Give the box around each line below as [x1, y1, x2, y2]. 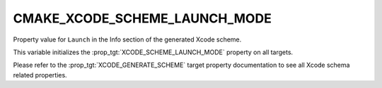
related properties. [13, 70, 67, 79]
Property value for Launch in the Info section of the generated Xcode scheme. [13, 35, 242, 44]
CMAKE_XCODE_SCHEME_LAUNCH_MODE [13, 11, 272, 26]
